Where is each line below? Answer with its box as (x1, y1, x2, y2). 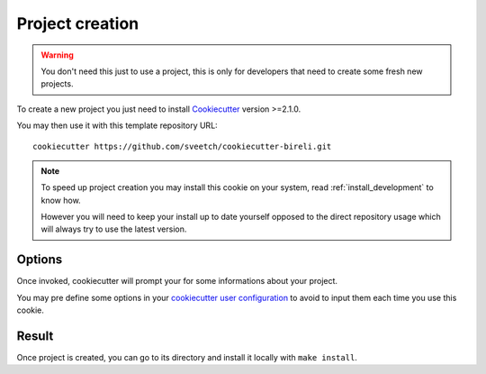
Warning (40, 50, 74, 60)
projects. (40, 78, 74, 89)
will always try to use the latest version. (40, 223, 187, 234)
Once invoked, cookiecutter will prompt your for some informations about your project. (16, 276, 337, 287)
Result (16, 328, 54, 343)
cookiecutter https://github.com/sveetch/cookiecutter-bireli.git (32, 141, 332, 151)
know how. (40, 195, 81, 205)
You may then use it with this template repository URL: (16, 120, 218, 131)
